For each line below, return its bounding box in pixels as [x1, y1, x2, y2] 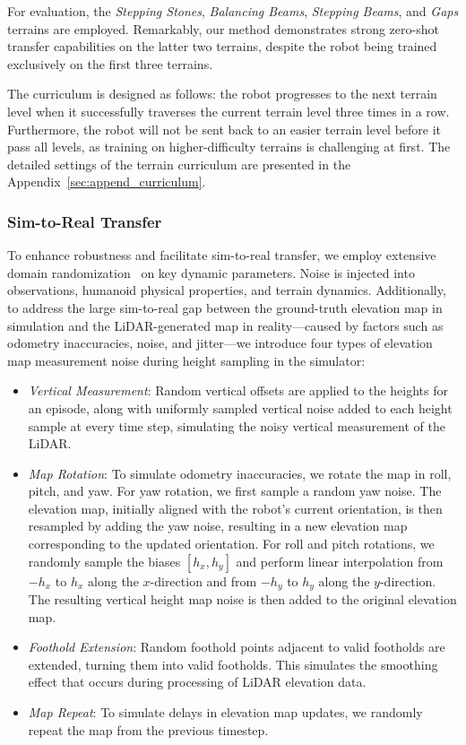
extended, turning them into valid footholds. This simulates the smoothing [28, 654, 438, 673]
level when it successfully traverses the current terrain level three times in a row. [7, 101, 450, 120]
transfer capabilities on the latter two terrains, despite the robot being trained [7, 37, 437, 56]
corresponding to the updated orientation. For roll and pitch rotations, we [28, 534, 435, 553]
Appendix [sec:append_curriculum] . [7, 172, 206, 191]
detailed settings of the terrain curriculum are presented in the [7, 154, 351, 173]
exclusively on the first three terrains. [7, 54, 213, 73]
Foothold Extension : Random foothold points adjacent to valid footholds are [28, 637, 445, 656]
